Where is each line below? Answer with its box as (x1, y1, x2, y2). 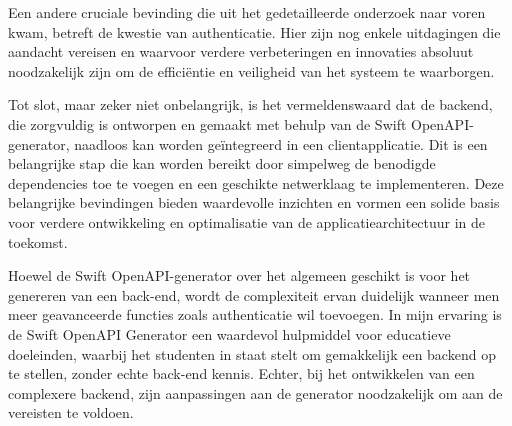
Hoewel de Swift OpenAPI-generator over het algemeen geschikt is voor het (8, 265, 471, 286)
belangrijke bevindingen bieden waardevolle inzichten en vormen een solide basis (8, 192, 500, 213)
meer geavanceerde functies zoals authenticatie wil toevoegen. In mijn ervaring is (8, 304, 502, 325)
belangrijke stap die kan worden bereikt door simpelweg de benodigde (8, 153, 436, 174)
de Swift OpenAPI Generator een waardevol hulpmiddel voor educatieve (8, 323, 451, 344)
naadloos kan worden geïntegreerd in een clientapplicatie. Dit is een (74, 133, 488, 154)
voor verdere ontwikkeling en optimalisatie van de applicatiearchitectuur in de (8, 211, 486, 232)
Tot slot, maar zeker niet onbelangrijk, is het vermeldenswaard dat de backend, (8, 94, 493, 115)
